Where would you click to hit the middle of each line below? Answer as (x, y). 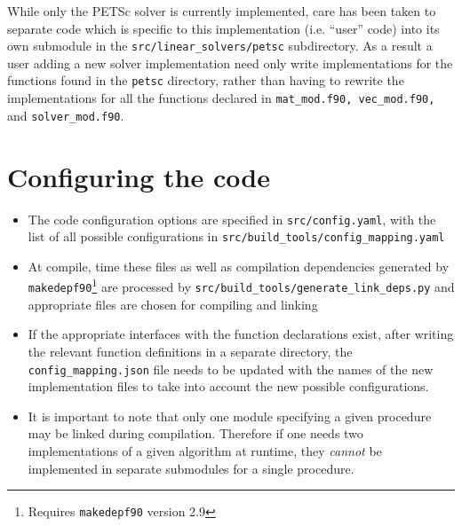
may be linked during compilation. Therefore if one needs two (195, 433)
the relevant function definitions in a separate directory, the (190, 351)
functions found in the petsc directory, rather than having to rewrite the (206, 80)
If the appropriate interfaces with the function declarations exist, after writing (241, 334)
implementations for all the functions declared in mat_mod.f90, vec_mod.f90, (221, 98)
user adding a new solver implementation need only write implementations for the (230, 63)
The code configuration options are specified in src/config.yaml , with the (232, 219)
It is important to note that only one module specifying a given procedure (230, 416)
